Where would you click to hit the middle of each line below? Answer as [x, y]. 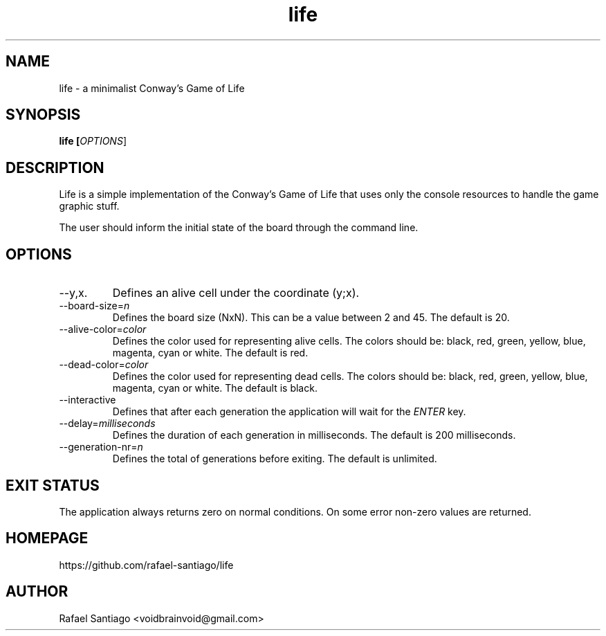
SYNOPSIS [43, 115]
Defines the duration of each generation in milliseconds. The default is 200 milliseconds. [314, 435]
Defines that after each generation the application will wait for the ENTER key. [289, 412]
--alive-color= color [103, 329]
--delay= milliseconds [107, 424]
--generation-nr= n [101, 447]
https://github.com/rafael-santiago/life [146, 565]
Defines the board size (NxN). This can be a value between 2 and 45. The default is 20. [311, 318]
